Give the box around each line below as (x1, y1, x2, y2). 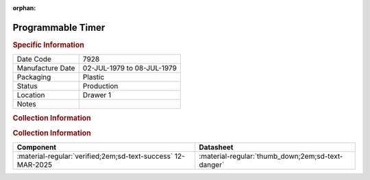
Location (16, 90, 45, 100)
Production (82, 81, 119, 91)
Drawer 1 (82, 90, 112, 100)
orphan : (12, 4, 36, 12)
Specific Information (12, 40, 85, 49)
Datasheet (199, 142, 234, 152)
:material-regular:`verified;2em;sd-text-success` (16, 151, 173, 161)
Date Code (16, 55, 51, 64)
